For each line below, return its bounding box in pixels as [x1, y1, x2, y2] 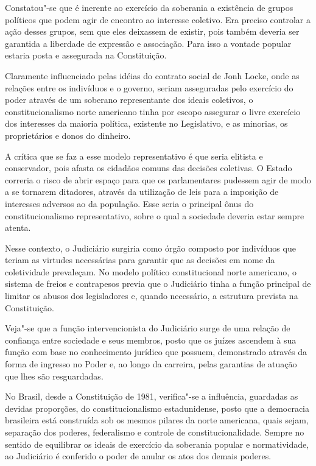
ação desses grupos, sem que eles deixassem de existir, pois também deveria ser [5, 25, 300, 38]
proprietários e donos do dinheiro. [5, 129, 131, 141]
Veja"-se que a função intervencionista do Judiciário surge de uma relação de [5, 322, 290, 334]
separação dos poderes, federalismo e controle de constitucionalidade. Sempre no [5, 426, 304, 438]
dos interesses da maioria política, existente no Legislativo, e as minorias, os [5, 117, 288, 130]
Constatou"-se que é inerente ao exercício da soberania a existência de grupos [5, 1, 293, 13]
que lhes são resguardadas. [5, 369, 104, 382]
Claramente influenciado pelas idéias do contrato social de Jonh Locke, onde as [5, 69, 300, 82]
